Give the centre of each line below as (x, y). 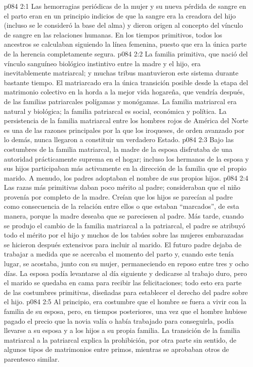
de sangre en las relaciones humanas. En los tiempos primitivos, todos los (113, 34)
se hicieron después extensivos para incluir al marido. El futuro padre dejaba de (123, 244)
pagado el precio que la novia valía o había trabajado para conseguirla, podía (119, 321)
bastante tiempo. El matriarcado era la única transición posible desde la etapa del (126, 82)
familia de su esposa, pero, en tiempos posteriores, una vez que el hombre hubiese (126, 311)
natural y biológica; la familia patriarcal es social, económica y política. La (115, 111)
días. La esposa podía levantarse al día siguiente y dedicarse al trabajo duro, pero (126, 273)
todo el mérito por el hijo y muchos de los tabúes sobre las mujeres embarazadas (124, 235)
